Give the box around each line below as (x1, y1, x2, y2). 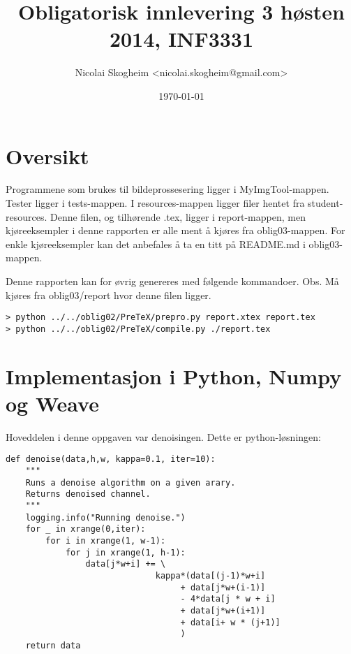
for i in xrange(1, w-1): (45, 536, 166, 546)
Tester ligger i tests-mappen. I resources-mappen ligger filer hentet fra (6, 196, 305, 210)
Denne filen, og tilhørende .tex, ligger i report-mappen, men (50, 209, 306, 224)
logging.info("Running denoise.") (25, 512, 186, 523)
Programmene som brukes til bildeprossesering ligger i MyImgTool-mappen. (6, 182, 329, 196)
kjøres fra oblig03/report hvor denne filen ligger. (6, 287, 211, 302)
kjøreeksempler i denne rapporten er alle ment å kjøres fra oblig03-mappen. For (6, 223, 345, 238)
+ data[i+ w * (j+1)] (180, 617, 281, 627)
